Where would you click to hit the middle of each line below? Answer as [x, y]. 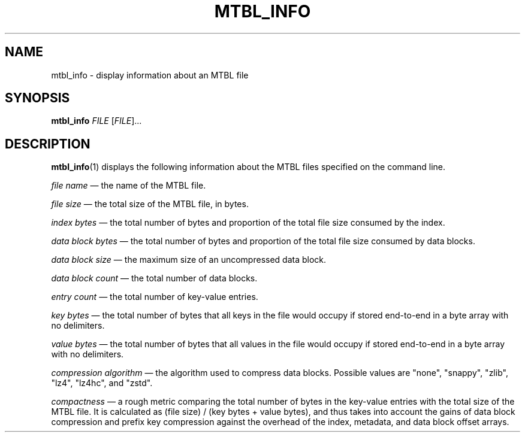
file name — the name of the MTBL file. [129, 186]
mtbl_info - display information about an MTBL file [150, 75]
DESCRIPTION [48, 144]
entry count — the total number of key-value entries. [155, 297]
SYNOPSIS [37, 98]
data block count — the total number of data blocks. [154, 278]
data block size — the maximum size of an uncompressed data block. [189, 260]
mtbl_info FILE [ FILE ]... [96, 121]
